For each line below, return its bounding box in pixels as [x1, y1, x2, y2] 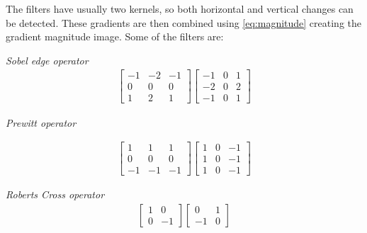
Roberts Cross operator [6, 187, 105, 202]
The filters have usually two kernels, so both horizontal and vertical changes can [6, 1, 354, 16]
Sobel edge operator [6, 52, 89, 67]
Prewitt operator [6, 115, 77, 130]
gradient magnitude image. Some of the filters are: [6, 29, 224, 44]
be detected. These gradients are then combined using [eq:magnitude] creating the [6, 15, 362, 30]
